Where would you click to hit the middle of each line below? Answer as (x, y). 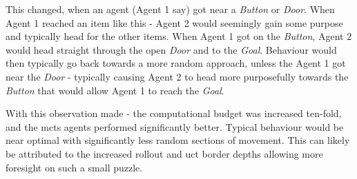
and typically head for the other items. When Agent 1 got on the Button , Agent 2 (179, 36)
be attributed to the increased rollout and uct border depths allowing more (164, 153)
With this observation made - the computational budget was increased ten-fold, (174, 113)
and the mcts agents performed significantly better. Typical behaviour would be (175, 126)
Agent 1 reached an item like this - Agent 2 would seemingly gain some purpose (174, 22)
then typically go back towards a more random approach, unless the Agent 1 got (176, 63)
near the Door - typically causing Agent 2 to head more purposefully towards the (177, 76)
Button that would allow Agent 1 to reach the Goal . (115, 90)
